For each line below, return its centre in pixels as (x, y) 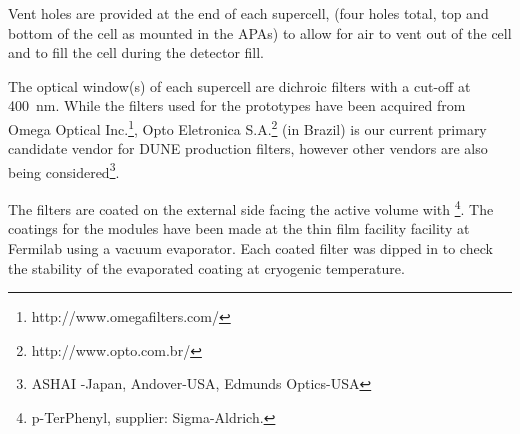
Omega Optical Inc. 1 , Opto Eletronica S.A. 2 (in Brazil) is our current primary (247, 127)
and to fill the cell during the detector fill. (136, 52)
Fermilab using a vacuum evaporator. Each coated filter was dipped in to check (250, 247)
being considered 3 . (64, 170)
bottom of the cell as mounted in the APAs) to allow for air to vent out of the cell (260, 32)
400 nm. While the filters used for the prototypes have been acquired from (237, 105)
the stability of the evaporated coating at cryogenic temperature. (206, 267)
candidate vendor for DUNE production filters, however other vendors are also (248, 148)
